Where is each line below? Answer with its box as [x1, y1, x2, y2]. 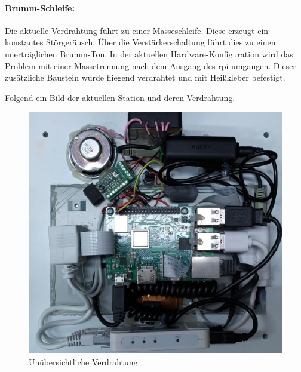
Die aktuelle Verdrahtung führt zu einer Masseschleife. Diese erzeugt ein [5, 24, 269, 36]
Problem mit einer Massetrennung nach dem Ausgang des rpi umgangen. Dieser [5, 59, 296, 72]
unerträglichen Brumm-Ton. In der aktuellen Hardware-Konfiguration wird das [5, 47, 293, 60]
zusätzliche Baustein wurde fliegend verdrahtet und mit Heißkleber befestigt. [5, 71, 285, 84]
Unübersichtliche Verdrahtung [29, 355, 138, 368]
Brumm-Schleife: [5, 1, 75, 14]
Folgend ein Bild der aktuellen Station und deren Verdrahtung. [5, 91, 235, 103]
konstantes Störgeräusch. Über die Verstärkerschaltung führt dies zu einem [5, 36, 278, 48]
